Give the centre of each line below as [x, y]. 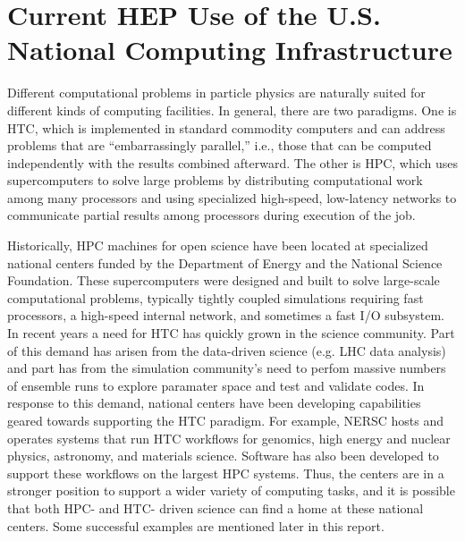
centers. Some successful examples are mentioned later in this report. [196, 525]
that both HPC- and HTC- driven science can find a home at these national [216, 507]
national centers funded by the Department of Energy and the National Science [225, 262]
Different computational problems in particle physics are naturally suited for [216, 93]
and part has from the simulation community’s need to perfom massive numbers [227, 368]
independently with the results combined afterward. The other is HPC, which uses [232, 162]
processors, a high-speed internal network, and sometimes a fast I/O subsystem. [226, 315]
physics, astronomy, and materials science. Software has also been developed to [223, 456]
